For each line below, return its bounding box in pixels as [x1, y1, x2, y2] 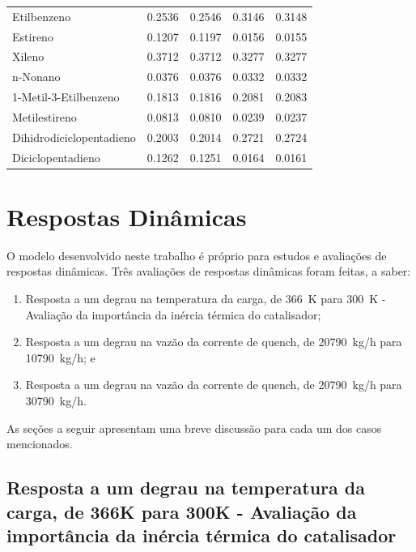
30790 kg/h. [25, 392, 87, 409]
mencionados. [6, 435, 73, 452]
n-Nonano [12, 68, 61, 85]
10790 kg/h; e [25, 349, 96, 366]
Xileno [12, 48, 45, 65]
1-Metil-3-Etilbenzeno [12, 88, 120, 105]
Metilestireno [12, 108, 77, 125]
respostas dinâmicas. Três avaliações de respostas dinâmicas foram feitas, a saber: [6, 263, 411, 280]
